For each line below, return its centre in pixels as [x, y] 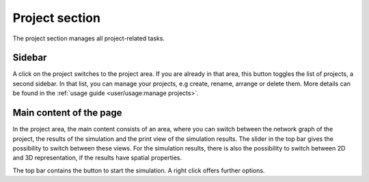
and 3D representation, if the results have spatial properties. [97, 158]
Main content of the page [67, 113]
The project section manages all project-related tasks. [89, 38]
